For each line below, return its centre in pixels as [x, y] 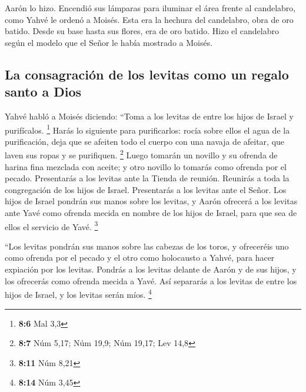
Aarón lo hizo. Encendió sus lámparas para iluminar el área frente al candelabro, [150, 8]
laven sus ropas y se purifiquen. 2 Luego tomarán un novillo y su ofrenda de [141, 154]
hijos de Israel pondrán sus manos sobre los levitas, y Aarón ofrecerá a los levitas [151, 201]
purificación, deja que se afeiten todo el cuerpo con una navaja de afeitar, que [145, 141]
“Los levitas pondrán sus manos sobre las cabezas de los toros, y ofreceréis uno [147, 246]
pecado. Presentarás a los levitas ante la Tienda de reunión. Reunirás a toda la [147, 178]
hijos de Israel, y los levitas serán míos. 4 [78, 293]
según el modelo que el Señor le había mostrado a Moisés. [109, 42]
